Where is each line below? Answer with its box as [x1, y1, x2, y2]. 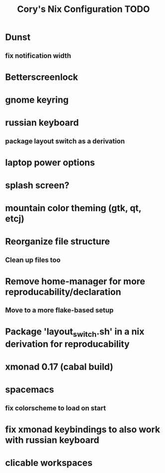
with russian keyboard [5, 434, 99, 446]
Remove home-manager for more [5, 275, 146, 287]
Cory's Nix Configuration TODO [17, 3, 150, 15]
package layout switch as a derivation [5, 137, 125, 145]
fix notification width [5, 51, 71, 60]
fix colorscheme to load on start [5, 404, 106, 412]
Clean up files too [5, 255, 61, 264]
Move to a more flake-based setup [5, 306, 114, 315]
